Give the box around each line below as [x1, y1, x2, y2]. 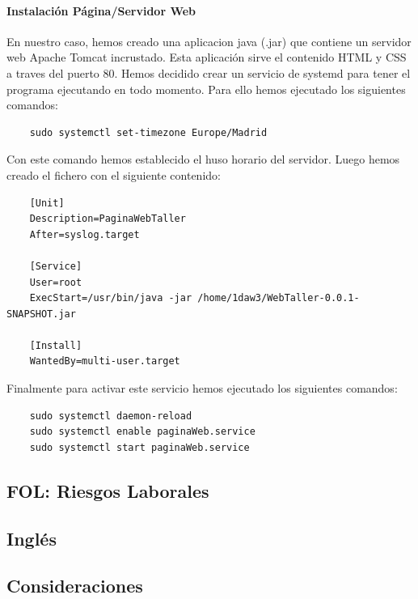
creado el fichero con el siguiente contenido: [6, 166, 221, 183]
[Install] [29, 339, 82, 351]
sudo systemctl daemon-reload [29, 410, 192, 422]
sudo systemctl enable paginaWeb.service [29, 426, 255, 438]
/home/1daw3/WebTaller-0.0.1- [197, 292, 360, 304]
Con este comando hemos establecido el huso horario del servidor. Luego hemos [6, 151, 400, 168]
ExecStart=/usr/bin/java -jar [29, 292, 192, 304]
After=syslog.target [29, 228, 140, 240]
